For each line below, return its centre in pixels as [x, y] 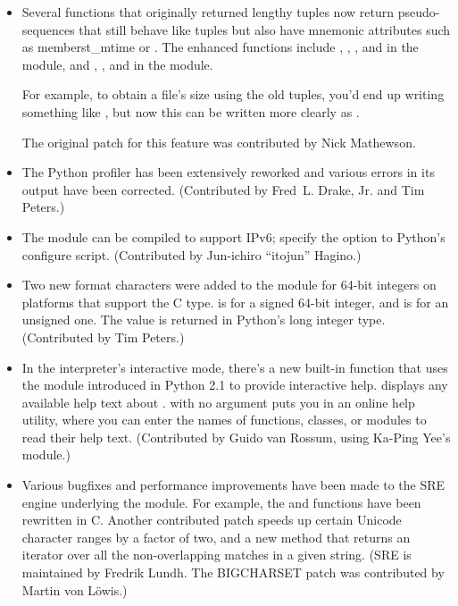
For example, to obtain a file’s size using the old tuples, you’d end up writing [233, 94]
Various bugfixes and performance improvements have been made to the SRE [233, 485]
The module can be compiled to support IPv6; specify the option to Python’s [233, 236]
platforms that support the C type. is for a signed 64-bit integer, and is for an [235, 302]
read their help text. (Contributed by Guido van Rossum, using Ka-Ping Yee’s [236, 437]
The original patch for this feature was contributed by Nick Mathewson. [219, 142]
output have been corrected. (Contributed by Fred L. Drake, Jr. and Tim [223, 189]
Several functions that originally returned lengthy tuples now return [208, 12]
